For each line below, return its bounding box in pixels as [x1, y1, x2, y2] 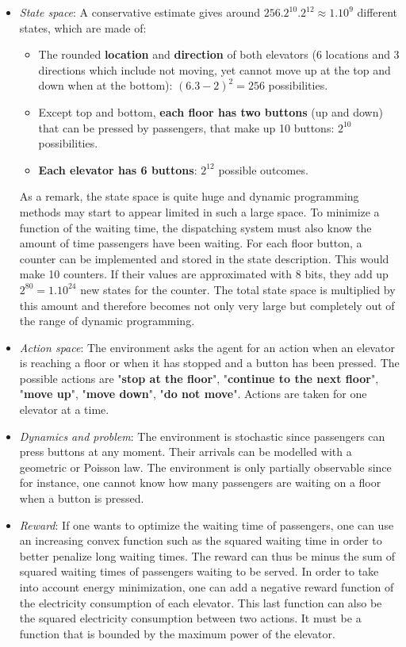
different [357, 4, 398, 20]
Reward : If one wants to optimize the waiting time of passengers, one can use [19, 516, 394, 533]
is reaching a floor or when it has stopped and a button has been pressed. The [19, 354, 400, 371]
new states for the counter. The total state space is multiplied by [80, 281, 396, 297]
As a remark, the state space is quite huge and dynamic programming [19, 188, 359, 205]
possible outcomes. [218, 161, 308, 178]
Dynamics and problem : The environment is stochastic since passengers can [19, 427, 385, 444]
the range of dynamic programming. [19, 312, 195, 329]
